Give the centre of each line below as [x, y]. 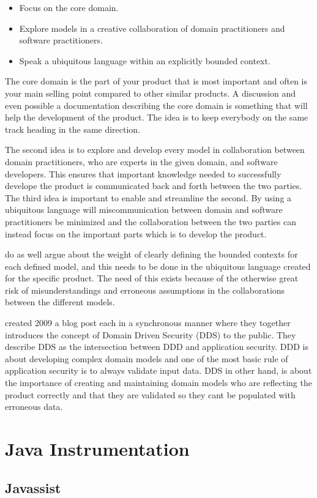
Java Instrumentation [97, 448]
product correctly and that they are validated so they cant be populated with [150, 394]
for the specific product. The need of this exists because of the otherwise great [152, 278]
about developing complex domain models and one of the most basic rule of [147, 358]
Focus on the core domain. [69, 7]
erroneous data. [34, 407]
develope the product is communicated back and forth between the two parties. [154, 186]
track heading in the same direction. [73, 129]
